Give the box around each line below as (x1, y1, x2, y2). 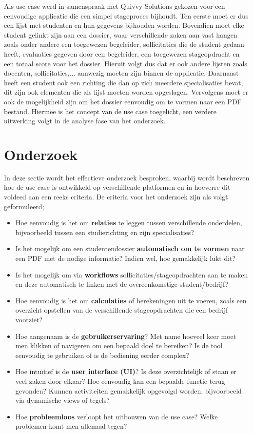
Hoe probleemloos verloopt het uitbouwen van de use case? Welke (15, 411, 218, 421)
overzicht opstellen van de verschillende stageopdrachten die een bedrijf (15, 305, 228, 315)
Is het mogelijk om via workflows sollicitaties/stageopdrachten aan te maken (15, 269, 248, 279)
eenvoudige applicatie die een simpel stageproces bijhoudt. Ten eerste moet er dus (4, 10, 249, 20)
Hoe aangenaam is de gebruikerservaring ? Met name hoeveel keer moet (15, 331, 236, 341)
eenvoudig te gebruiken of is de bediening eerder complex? (15, 350, 189, 360)
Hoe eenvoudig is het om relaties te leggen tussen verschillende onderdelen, (15, 217, 242, 228)
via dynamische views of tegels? (15, 395, 110, 405)
